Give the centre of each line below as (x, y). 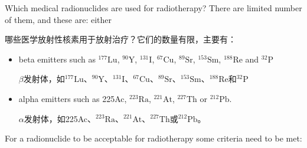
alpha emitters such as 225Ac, (73, 98)
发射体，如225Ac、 (60, 118)
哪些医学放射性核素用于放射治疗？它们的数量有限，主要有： (120, 39)
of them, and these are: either (58, 19)
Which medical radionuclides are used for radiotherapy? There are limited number (153, 8)
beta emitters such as (57, 59)
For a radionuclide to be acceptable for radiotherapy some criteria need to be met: (153, 138)
